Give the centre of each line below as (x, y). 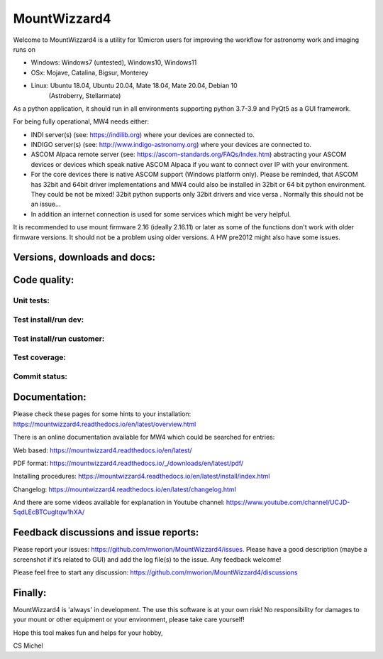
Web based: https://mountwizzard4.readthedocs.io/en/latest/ (102, 450)
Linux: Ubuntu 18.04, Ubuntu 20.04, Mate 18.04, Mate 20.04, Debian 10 (134, 86)
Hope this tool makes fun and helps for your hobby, (88, 633)
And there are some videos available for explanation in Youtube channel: (119, 502)
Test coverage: (40, 357)
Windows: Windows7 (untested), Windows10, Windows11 (114, 62)
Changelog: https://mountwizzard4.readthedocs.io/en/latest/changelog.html (125, 489)
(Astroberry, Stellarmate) (85, 95)
